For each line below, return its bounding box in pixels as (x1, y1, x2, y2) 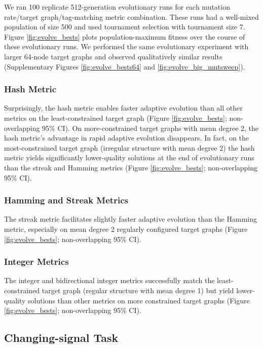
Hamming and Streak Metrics (4, 194, 128, 206)
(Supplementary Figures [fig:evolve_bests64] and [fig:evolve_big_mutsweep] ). (4, 61, 245, 72)
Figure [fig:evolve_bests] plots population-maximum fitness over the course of (4, 31, 245, 42)
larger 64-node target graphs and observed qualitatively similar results (4, 51, 222, 61)
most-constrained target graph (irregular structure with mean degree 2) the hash (4, 142, 255, 153)
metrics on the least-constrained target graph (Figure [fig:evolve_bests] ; (4, 112, 227, 123)
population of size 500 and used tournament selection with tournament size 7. (4, 21, 245, 32)
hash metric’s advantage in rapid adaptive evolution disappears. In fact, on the (4, 132, 249, 143)
